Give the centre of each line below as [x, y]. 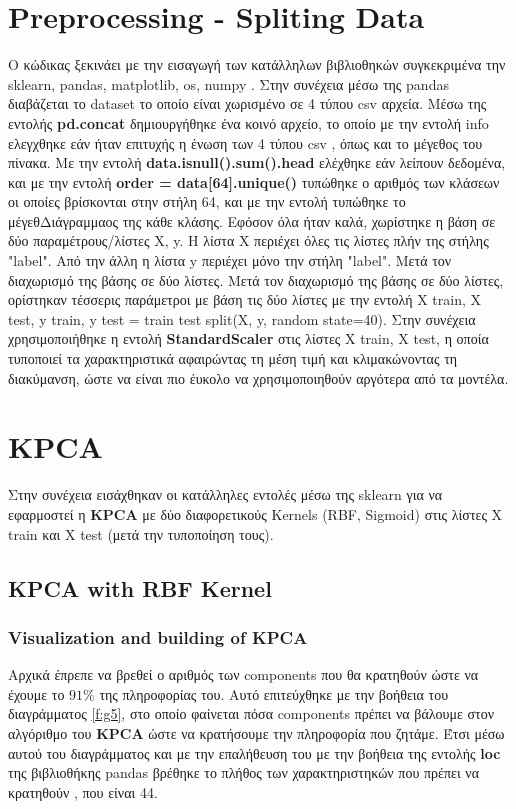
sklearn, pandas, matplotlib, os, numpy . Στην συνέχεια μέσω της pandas [228, 83]
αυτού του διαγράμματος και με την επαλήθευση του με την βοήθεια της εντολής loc [254, 752]
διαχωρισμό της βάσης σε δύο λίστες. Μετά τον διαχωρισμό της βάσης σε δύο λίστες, [256, 279]
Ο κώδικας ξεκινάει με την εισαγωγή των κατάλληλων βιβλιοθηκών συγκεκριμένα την [257, 64]
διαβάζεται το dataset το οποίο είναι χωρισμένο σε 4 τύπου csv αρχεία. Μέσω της [247, 103]
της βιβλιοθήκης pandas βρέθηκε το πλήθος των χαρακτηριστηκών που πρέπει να [243, 772]
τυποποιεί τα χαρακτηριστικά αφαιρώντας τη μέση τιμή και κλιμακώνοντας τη [233, 358]
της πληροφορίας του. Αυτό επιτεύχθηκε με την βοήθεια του [274, 693]
